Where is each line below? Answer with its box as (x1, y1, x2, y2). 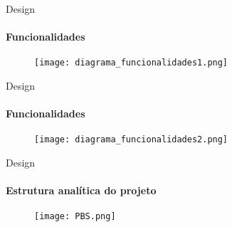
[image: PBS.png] (34, 211, 116, 222)
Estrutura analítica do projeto (6, 183, 157, 198)
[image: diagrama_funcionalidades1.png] (34, 58, 228, 68)
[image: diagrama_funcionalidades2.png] (34, 134, 228, 145)
